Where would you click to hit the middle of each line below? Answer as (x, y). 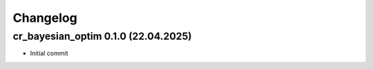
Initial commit (49, 53)
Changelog (45, 18)
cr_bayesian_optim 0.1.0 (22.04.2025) (103, 36)
